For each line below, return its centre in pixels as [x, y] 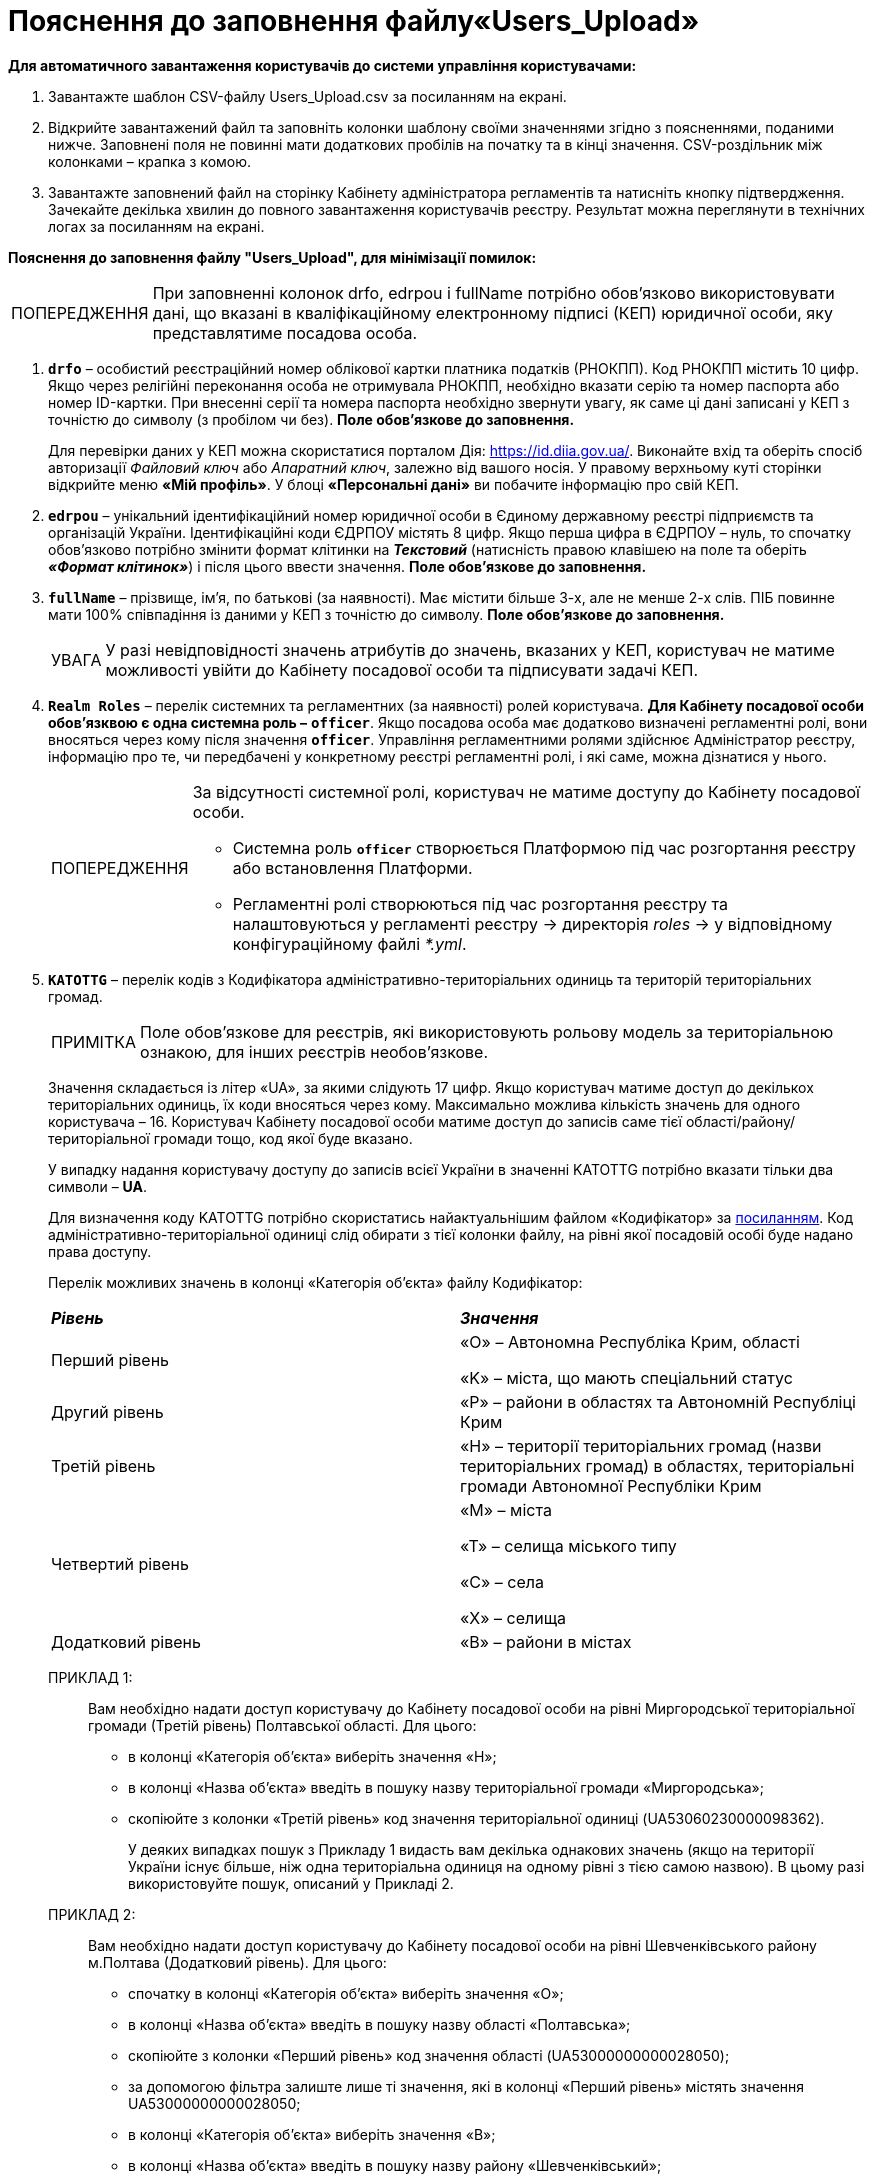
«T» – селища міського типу [568, 1545]
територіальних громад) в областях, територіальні [657, 1465]
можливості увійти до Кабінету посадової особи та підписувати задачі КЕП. [402, 669]
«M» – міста [506, 1509]
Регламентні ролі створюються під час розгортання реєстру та [480, 903]
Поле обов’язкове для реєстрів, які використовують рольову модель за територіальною [487, 1031]
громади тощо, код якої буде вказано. [283, 1138]
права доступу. [100, 1251]
